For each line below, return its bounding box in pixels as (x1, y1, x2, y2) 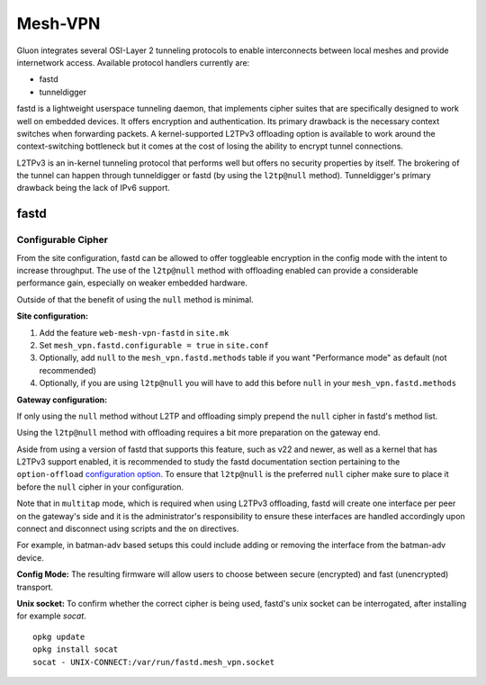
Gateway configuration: (16, 394, 108, 405)
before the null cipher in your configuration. (16, 482, 184, 492)
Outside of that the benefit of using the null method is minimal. (16, 293, 254, 305)
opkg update (32, 631, 85, 642)
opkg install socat (32, 644, 119, 654)
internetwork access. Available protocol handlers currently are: (16, 57, 250, 68)
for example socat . (16, 610, 87, 621)
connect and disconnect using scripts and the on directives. (16, 523, 239, 535)
